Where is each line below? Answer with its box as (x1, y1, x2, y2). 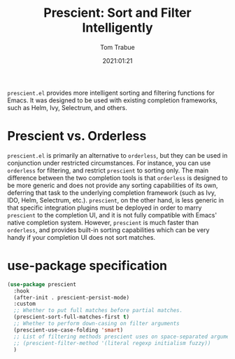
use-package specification (7, 258, 168, 274)
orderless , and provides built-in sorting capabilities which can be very (7, 226, 210, 234)
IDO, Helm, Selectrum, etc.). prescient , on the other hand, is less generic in (7, 196, 225, 204)
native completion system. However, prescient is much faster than (7, 218, 199, 226)
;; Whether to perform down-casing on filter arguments (13, 320, 180, 327)
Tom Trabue (100, 43, 135, 51)
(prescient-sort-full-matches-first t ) (13, 313, 130, 320)
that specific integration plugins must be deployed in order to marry (7, 203, 202, 212)
